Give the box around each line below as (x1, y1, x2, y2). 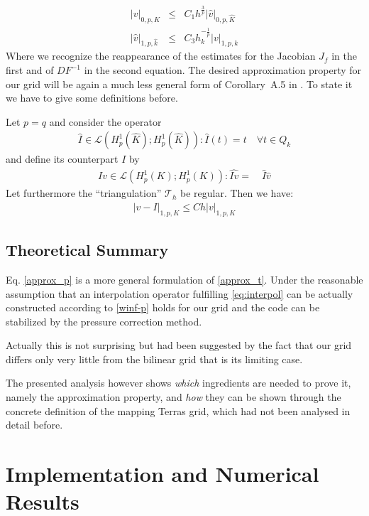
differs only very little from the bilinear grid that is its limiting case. (6, 351, 303, 366)
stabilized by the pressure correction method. (6, 313, 202, 328)
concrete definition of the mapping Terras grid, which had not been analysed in (6, 403, 351, 418)
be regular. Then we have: (180, 186, 294, 200)
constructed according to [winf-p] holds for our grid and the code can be (6, 300, 320, 315)
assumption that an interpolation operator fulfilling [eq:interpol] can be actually (6, 286, 353, 301)
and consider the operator (49, 114, 162, 129)
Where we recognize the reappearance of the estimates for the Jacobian (6, 48, 316, 63)
